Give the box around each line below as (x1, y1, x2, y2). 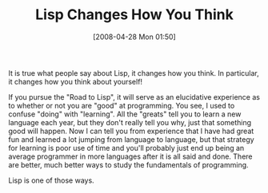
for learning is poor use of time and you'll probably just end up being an (8, 143, 245, 152)
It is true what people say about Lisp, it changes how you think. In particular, (8, 68, 259, 77)
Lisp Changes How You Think (34, 6, 234, 24)
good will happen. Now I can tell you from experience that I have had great (8, 126, 254, 136)
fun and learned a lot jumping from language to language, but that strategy (8, 134, 254, 144)
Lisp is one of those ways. (8, 175, 94, 185)
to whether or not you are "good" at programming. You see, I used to (8, 100, 235, 110)
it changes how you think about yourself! (8, 77, 142, 86)
